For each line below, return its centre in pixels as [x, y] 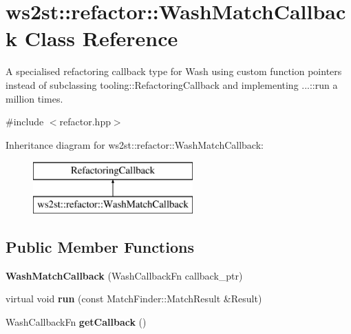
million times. [34, 98]
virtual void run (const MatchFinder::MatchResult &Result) [134, 299]
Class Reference [101, 38]
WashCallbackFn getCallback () [76, 321]
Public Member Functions [100, 246]
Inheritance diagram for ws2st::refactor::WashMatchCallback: [135, 144]
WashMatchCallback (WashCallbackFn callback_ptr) [124, 275]
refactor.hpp [85, 122]
